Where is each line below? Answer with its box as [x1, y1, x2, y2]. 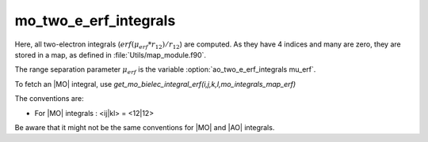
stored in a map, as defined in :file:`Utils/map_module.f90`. [14, 50, 206, 59]
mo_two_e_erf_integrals [14, 12, 176, 29]
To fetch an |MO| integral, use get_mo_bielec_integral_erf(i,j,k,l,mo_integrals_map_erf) [14, 79, 296, 88]
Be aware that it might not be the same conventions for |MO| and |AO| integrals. [14, 122, 275, 132]
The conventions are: [14, 94, 84, 103]
